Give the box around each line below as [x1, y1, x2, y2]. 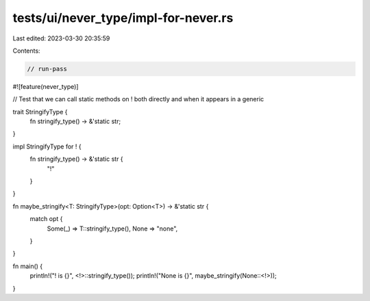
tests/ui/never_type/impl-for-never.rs [12, 10, 234, 25]
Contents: [12, 47, 40, 55]
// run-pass [27, 65, 68, 73]
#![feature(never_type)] [12, 82, 79, 90]
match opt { [29, 215, 63, 223]
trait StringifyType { [12, 107, 68, 116]
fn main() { [12, 262, 43, 270]
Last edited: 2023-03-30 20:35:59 [12, 34, 110, 42]
